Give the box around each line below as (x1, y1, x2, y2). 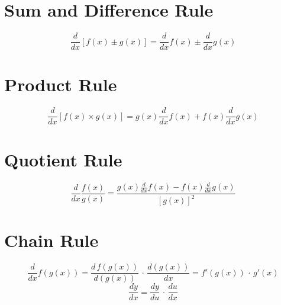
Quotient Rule (4, 147, 122, 171)
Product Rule (4, 72, 117, 97)
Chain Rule (4, 228, 99, 252)
